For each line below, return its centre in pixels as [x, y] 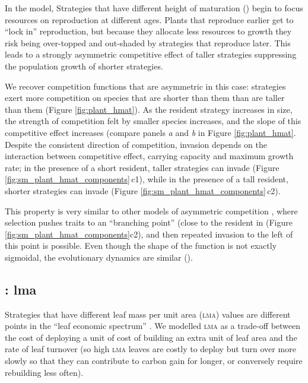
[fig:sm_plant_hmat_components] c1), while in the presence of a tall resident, [147, 179]
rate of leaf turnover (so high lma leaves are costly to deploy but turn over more [150, 349]
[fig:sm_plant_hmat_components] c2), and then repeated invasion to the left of [149, 234]
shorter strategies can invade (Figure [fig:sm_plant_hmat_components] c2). [143, 190]
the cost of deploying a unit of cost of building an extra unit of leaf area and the [151, 337]
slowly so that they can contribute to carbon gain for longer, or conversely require [154, 361]
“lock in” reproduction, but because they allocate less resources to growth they [148, 31]
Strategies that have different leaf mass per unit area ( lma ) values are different [148, 314]
